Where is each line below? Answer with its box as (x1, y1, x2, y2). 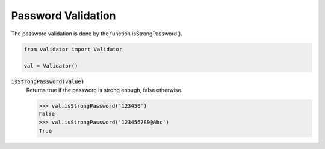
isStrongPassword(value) (11, 78, 84, 85)
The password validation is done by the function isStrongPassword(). (11, 30, 183, 37)
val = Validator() (23, 63, 78, 69)
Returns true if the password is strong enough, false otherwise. (26, 86, 183, 93)
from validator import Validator (23, 45, 123, 53)
